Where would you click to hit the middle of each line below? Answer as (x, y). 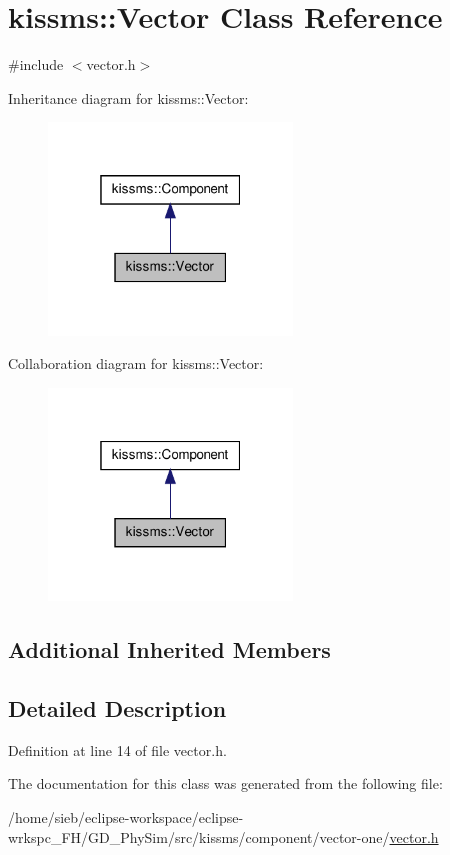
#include (36, 64)
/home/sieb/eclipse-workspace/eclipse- (126, 817)
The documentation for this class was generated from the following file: (225, 783)
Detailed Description (117, 708)
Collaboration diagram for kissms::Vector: (136, 363)
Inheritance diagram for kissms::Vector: (128, 97)
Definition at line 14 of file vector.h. (117, 749)
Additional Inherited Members (169, 649)
